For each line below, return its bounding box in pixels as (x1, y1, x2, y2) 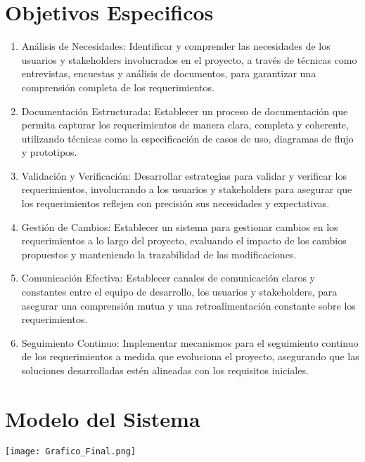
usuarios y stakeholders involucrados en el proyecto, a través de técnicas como (21, 52, 357, 67)
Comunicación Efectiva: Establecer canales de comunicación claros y (21, 270, 315, 285)
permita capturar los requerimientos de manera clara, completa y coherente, (21, 117, 349, 132)
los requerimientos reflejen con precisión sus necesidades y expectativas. (21, 196, 330, 211)
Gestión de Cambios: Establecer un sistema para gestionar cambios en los (21, 219, 338, 234)
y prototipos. (21, 145, 77, 159)
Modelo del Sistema (5, 404, 200, 433)
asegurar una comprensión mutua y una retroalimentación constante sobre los (21, 298, 356, 312)
